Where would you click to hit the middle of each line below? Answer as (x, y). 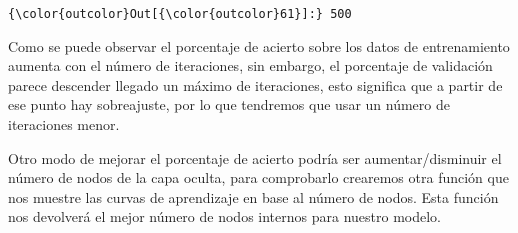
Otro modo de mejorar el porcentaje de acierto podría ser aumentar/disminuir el (255, 157)
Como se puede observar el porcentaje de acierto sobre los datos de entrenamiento (259, 45)
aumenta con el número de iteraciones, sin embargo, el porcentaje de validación (250, 65)
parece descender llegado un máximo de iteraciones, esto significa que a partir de (255, 84)
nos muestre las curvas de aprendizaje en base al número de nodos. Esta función (253, 196)
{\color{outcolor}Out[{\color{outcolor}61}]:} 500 (180, 14)
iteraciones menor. (64, 124)
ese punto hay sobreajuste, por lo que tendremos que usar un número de (229, 104)
